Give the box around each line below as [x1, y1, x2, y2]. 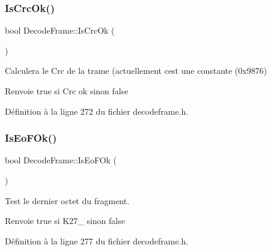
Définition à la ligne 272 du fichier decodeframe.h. [5, 104, 189, 117]
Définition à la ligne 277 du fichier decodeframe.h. [5, 234, 189, 247]
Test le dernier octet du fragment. [5, 194, 130, 207]
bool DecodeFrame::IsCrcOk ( [5, 24, 115, 37]
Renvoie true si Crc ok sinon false [5, 85, 129, 97]
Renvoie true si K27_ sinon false [5, 214, 125, 227]
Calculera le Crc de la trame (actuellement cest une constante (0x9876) [5, 64, 267, 77]
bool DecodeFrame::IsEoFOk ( [5, 154, 117, 166]
